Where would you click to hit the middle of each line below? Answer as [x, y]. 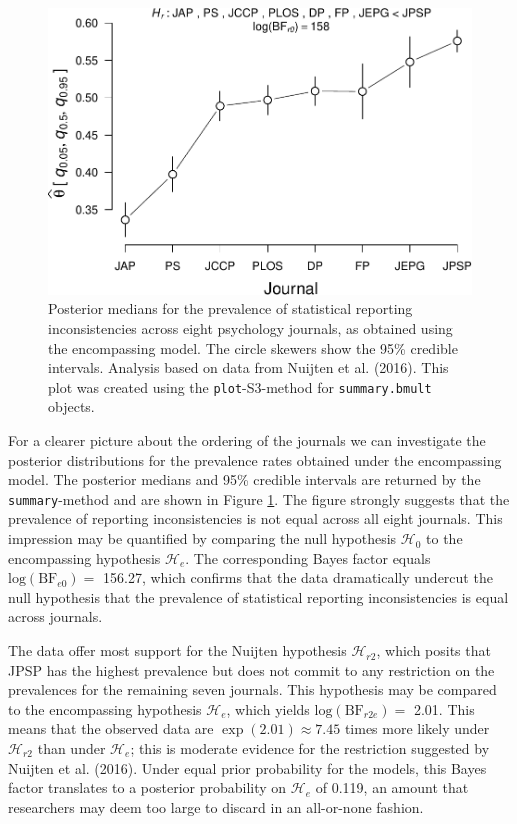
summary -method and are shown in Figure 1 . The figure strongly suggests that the [259, 498]
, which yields [268, 708]
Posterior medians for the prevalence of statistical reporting [230, 308]
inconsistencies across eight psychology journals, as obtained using [250, 328]
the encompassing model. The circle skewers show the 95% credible [253, 347]
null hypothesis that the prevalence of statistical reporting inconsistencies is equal [258, 596]
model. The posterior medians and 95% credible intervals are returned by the [244, 479]
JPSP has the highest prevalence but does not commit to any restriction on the [251, 669]
